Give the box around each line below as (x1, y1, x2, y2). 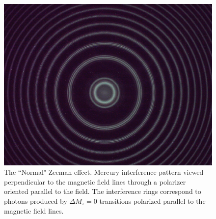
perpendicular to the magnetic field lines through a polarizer (4, 176, 186, 187)
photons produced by (4, 195, 67, 206)
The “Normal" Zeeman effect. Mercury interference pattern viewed (4, 167, 204, 177)
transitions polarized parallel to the (99, 195, 206, 206)
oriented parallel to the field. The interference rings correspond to (4, 186, 201, 196)
